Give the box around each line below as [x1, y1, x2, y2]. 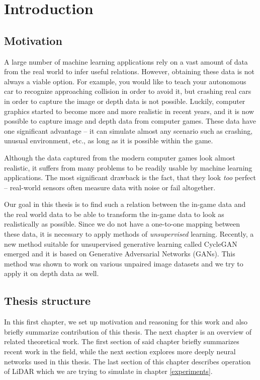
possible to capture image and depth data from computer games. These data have [4, 116, 256, 126]
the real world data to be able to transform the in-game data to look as [4, 208, 224, 219]
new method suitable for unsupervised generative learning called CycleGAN [4, 238, 237, 249]
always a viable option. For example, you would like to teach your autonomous [4, 76, 246, 86]
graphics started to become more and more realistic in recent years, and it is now [4, 105, 254, 116]
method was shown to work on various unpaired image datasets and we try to [4, 258, 243, 268]
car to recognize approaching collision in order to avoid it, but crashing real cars [4, 86, 251, 96]
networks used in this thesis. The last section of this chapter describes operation [4, 356, 251, 366]
